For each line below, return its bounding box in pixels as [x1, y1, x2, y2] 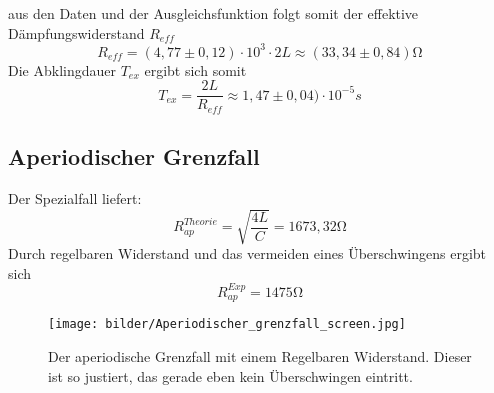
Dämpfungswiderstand [8, 22, 145, 43]
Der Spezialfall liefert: [8, 188, 142, 208]
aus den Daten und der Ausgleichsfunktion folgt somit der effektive [8, 3, 419, 23]
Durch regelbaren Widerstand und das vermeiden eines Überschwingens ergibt [8, 243, 487, 264]
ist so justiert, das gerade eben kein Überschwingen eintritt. [48, 365, 413, 386]
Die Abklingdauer [8, 59, 116, 80]
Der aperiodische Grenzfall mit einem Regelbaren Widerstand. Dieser [48, 345, 472, 366]
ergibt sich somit [144, 59, 247, 80]
